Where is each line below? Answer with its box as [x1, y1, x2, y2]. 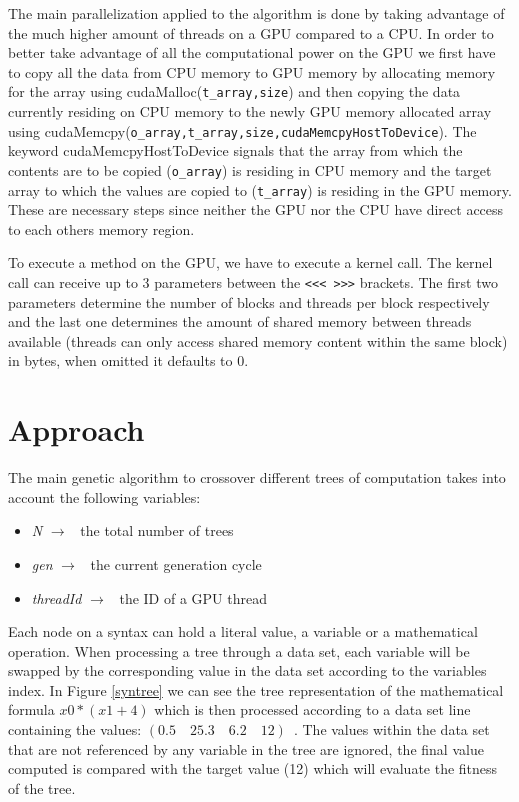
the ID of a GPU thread [119, 587, 267, 608]
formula [8, 699, 55, 720]
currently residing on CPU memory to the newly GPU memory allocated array [8, 101, 492, 122]
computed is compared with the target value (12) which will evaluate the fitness [8, 758, 498, 779]
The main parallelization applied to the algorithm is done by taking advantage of [8, 3, 505, 23]
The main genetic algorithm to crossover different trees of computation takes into [8, 467, 506, 488]
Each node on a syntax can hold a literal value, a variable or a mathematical [8, 621, 478, 642]
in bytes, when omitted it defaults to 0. [8, 350, 249, 371]
